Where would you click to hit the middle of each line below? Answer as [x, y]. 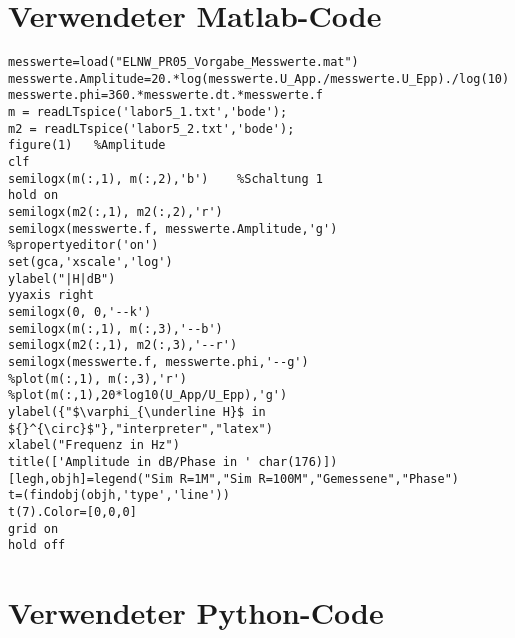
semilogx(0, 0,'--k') [80, 311]
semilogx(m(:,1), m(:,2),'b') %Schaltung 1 [165, 178]
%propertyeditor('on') [83, 245]
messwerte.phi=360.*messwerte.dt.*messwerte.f [165, 95]
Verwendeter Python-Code [196, 612]
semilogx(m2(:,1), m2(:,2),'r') [115, 212]
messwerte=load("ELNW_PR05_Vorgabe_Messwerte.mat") [183, 62]
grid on [33, 528]
